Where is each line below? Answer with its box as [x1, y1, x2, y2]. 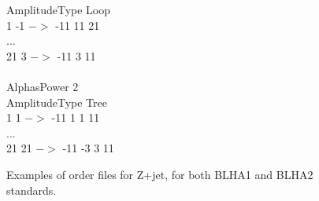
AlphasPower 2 [6, 78, 79, 94]
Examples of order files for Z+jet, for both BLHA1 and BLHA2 [6, 166, 313, 182]
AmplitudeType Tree [6, 93, 107, 110]
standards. [6, 181, 57, 198]
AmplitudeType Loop [6, 2, 111, 17]
